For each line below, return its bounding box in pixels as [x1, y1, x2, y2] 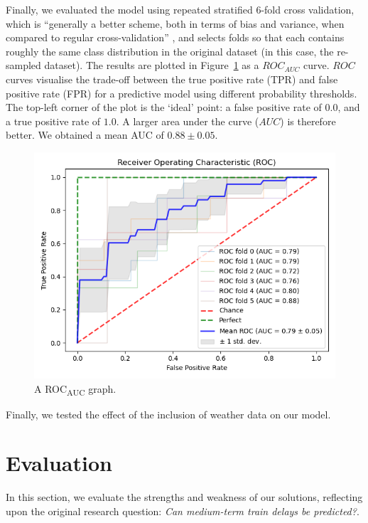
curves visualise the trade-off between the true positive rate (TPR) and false [6, 71, 338, 86]
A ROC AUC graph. [34, 381, 117, 398]
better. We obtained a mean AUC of [6, 127, 164, 142]
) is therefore [280, 113, 336, 128]
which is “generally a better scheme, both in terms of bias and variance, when [6, 16, 345, 31]
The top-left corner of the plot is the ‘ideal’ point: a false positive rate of [6, 100, 322, 115]
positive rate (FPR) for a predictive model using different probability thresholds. [6, 85, 357, 100]
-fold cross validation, [261, 2, 355, 16]
